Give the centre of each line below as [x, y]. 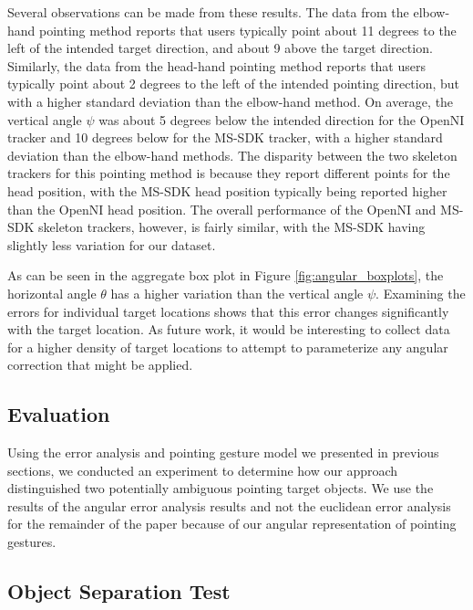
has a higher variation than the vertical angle [237, 293]
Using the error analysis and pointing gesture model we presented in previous [223, 452]
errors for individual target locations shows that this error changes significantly [228, 311]
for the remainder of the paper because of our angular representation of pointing [232, 524]
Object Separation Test [119, 591]
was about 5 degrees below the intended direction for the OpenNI [282, 119]
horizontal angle [52, 293]
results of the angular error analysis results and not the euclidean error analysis [229, 505]
